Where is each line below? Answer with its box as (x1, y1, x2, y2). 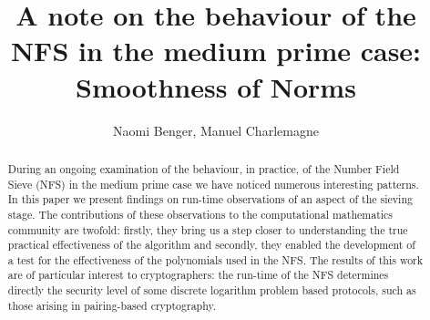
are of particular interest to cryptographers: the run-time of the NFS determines (7, 267, 389, 283)
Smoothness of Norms (76, 67, 356, 105)
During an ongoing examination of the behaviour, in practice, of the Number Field (7, 160, 400, 176)
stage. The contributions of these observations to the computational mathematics (7, 206, 394, 222)
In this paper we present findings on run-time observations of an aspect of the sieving (7, 191, 413, 207)
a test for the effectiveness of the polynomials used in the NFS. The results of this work (7, 252, 424, 267)
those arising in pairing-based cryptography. (7, 297, 217, 313)
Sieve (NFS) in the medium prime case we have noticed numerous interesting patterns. (7, 176, 419, 191)
